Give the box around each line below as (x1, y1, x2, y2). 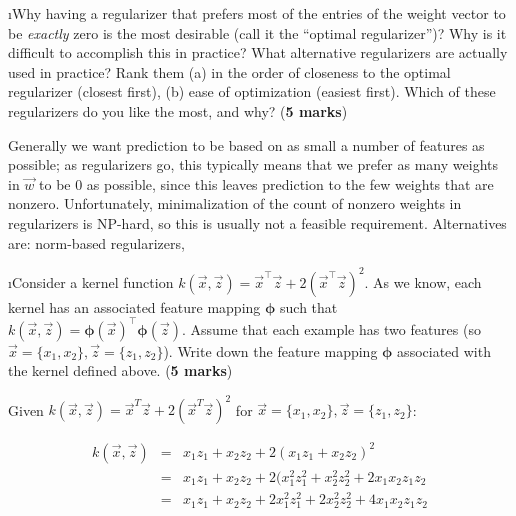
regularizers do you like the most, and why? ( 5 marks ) (8, 100, 348, 121)
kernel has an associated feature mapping (8, 296, 261, 317)
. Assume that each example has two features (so (181, 318, 481, 339)
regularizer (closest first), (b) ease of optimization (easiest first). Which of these (8, 81, 496, 102)
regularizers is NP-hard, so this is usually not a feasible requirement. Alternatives (8, 212, 507, 233)
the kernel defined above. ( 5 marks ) (8, 360, 233, 381)
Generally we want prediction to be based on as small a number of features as (8, 134, 485, 155)
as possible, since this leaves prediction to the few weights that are (86, 173, 494, 194)
